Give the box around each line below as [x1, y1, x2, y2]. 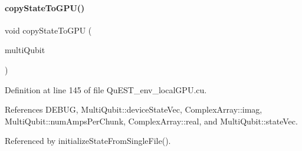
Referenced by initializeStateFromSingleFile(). [5, 134, 171, 147]
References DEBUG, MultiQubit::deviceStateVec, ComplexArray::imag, [5, 103, 262, 116]
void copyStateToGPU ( [5, 24, 92, 36]
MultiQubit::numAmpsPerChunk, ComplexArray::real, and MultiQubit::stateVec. [5, 114, 298, 127]
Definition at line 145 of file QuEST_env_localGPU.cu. [5, 83, 207, 96]
